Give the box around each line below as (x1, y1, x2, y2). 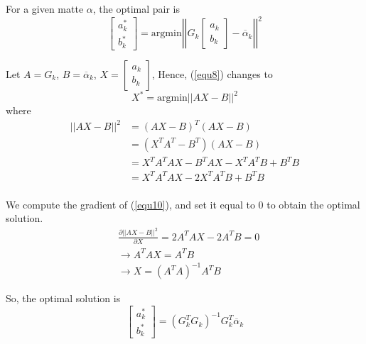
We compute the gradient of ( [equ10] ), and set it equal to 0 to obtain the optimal (6, 196, 360, 211)
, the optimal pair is (92, 1, 180, 16)
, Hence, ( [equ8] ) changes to (151, 66, 273, 81)
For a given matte (6, 1, 84, 16)
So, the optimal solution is (6, 291, 121, 306)
